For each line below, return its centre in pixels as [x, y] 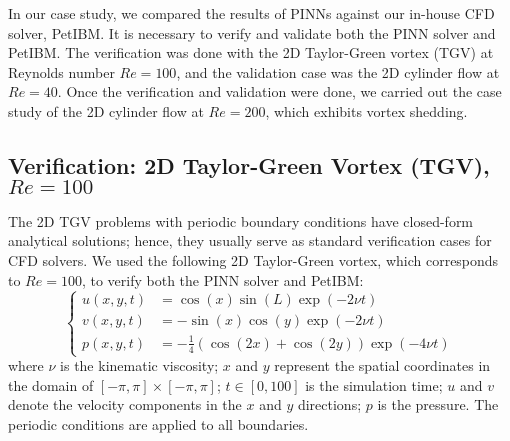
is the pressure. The [438, 404]
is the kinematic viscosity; [139, 365]
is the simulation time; [374, 384]
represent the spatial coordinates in [382, 365]
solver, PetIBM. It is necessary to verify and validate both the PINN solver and [252, 32]
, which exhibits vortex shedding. [366, 110]
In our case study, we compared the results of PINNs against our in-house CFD [251, 13]
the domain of [51, 384]
